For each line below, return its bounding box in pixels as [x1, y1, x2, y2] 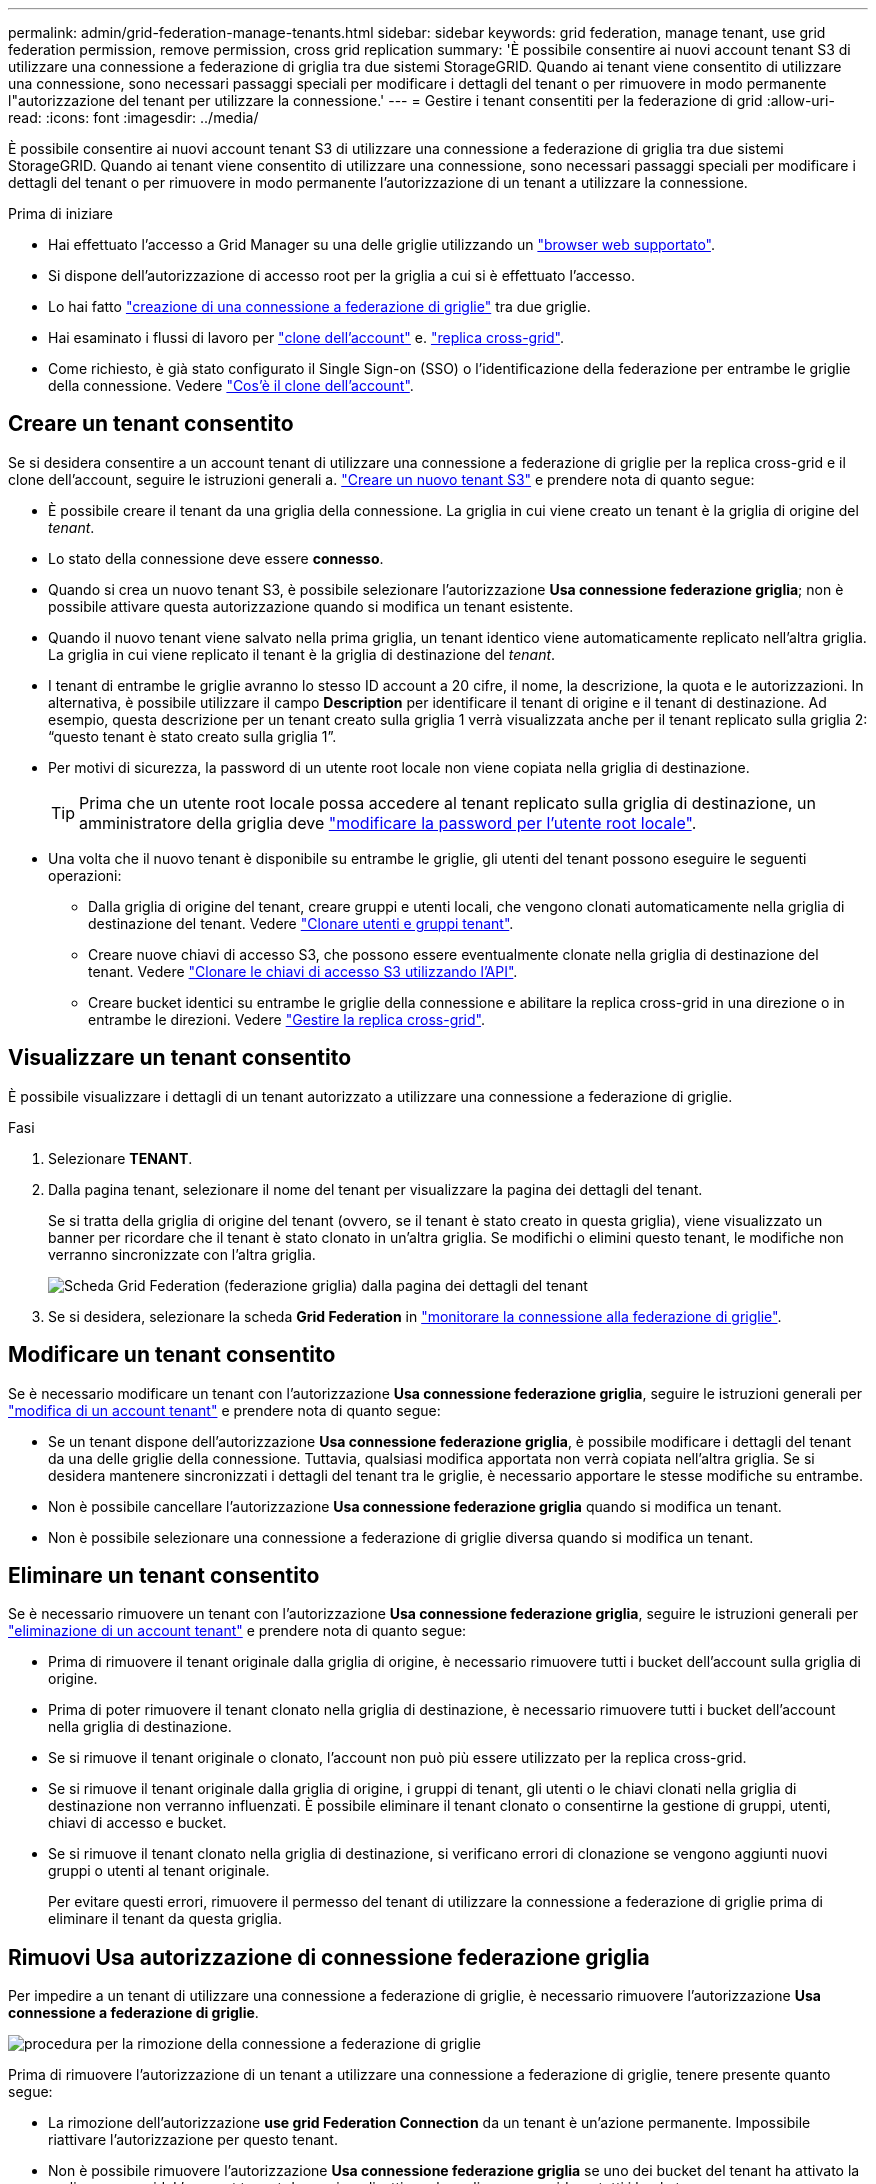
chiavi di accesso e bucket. [48, 1814, 227, 1832]
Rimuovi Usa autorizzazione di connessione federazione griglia [8, 1944, 650, 1970]
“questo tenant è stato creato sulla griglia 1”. [48, 727, 337, 745]
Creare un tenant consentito [8, 411, 294, 437]
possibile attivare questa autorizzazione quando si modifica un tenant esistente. [48, 597, 574, 615]
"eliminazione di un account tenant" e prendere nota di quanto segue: [8, 1622, 467, 1640]
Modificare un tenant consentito [8, 1342, 336, 1368]
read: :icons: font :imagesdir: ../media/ [8, 109, 259, 126]
